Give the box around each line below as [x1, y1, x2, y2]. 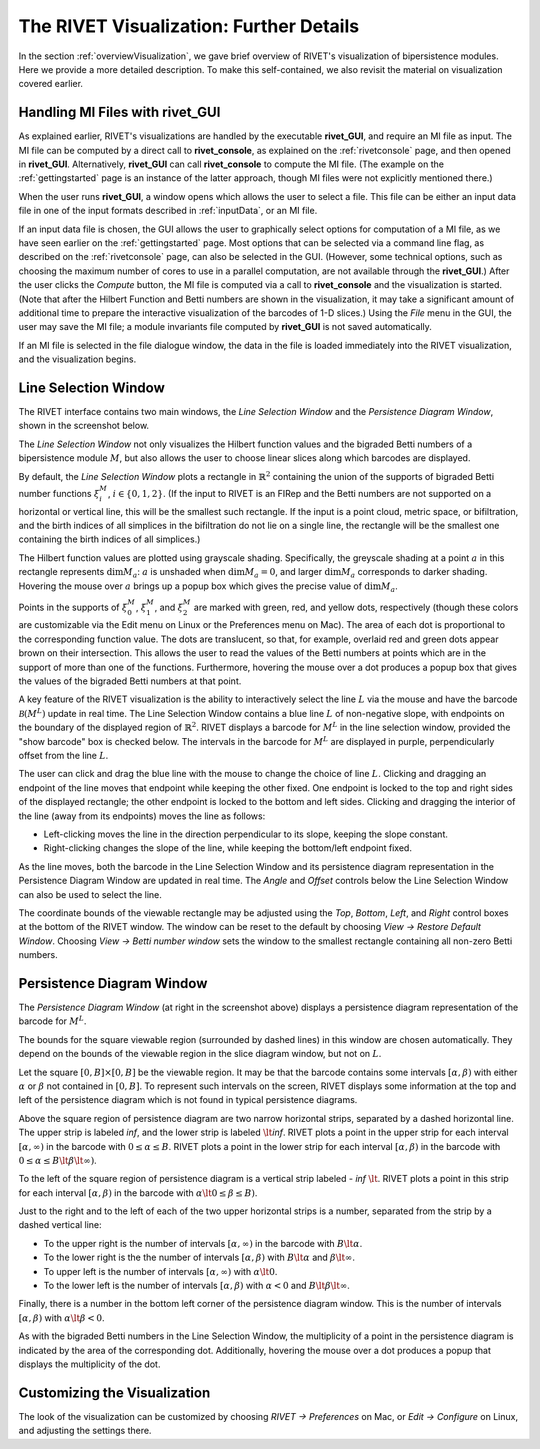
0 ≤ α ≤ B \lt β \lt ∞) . [18, 1154, 97, 1166]
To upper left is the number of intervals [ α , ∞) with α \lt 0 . [43, 1265, 278, 1277]
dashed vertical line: [18, 1219, 102, 1231]
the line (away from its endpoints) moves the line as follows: [18, 810, 266, 822]
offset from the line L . [18, 750, 109, 761]
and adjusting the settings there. [18, 1425, 152, 1437]
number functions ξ [18, 487, 100, 499]
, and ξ [154, 601, 184, 613]
